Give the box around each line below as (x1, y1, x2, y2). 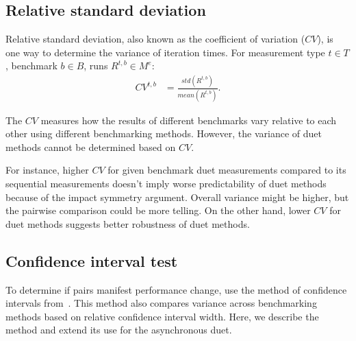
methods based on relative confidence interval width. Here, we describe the (5, 309, 319, 323)
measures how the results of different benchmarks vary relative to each (40, 113, 337, 127)
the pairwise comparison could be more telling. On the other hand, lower (5, 203, 311, 217)
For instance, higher (5, 163, 89, 177)
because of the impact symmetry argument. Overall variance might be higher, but (5, 189, 349, 204)
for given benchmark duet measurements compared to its (107, 163, 346, 177)
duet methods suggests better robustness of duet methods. (5, 216, 250, 231)
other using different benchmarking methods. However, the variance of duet (5, 126, 322, 141)
